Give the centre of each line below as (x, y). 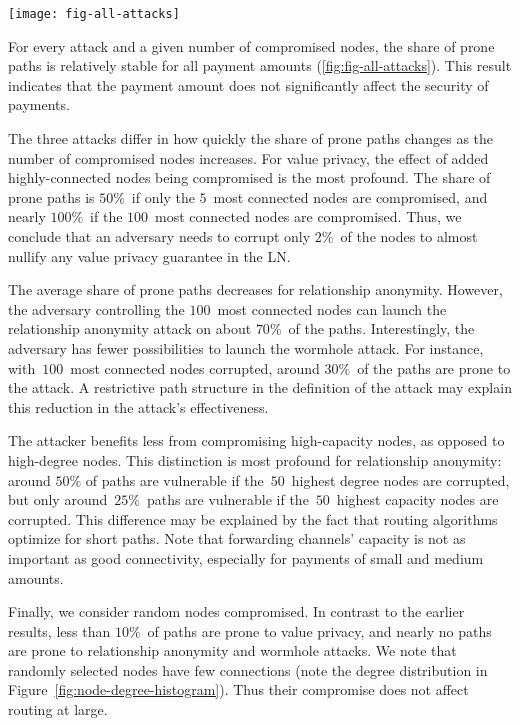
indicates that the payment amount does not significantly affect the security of (248, 84)
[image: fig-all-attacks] (94, 14)
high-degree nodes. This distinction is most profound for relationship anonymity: (255, 459)
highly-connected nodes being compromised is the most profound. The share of (249, 177)
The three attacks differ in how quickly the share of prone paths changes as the (251, 138)
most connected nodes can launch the (332, 308)
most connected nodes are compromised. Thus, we (308, 216)
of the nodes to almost (409, 236)
